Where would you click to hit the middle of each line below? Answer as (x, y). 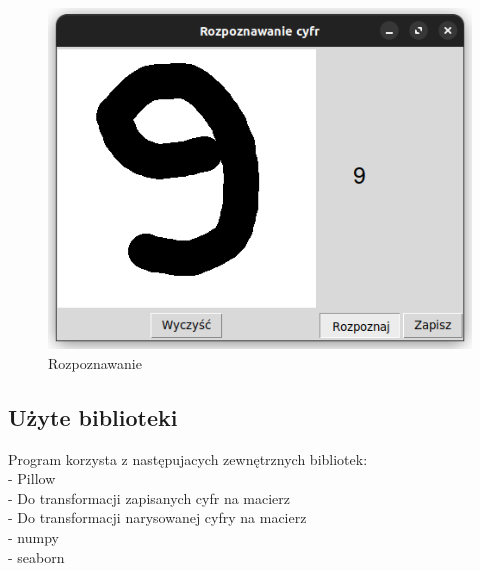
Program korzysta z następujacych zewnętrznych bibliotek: (188, 458)
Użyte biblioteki (93, 416)
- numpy (33, 537)
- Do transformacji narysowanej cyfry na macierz (157, 517)
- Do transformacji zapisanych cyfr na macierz (149, 497)
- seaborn (36, 556)
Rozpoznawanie (95, 362)
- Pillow (32, 478)
